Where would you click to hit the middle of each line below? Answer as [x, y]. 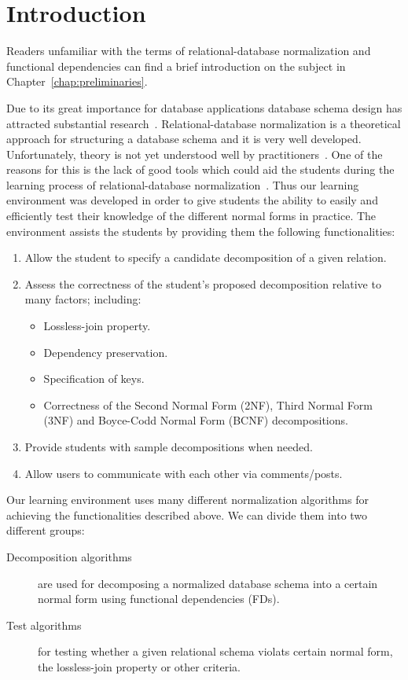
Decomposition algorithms [69, 556]
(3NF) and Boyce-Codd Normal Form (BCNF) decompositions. [196, 420]
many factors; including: [83, 299]
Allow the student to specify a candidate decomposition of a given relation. [206, 257]
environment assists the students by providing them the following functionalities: [201, 231]
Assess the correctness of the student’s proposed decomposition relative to [203, 283]
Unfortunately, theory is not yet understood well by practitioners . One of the [195, 154]
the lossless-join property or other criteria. [139, 666]
